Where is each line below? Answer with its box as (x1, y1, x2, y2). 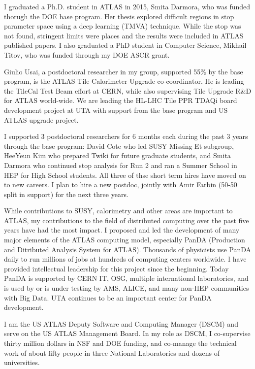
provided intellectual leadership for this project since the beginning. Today (4, 263, 229, 273)
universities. (4, 357, 40, 368)
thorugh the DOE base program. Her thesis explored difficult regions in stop (4, 11, 234, 21)
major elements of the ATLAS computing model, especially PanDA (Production (4, 235, 245, 245)
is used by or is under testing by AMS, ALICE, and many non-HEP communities (4, 283, 249, 293)
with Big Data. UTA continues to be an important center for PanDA (4, 292, 212, 302)
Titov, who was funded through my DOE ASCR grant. (4, 49, 170, 60)
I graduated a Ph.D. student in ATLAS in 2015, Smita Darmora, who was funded (4, 1, 251, 11)
